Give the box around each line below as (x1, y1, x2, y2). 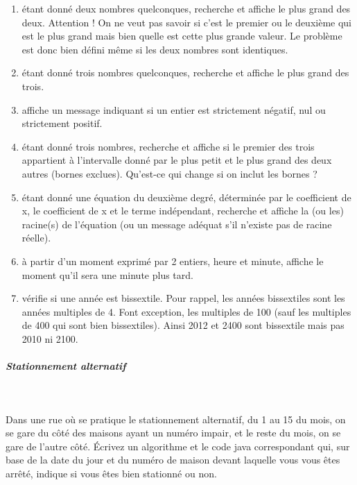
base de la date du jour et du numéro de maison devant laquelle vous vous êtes (6, 452, 340, 467)
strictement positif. (21, 116, 103, 130)
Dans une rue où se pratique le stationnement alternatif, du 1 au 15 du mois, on (6, 411, 346, 426)
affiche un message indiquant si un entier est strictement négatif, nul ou (21, 102, 326, 117)
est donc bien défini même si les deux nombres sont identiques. (21, 42, 288, 56)
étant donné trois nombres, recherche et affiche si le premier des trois (21, 139, 315, 153)
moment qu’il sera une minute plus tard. (21, 267, 193, 282)
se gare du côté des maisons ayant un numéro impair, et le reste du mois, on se (6, 425, 341, 440)
